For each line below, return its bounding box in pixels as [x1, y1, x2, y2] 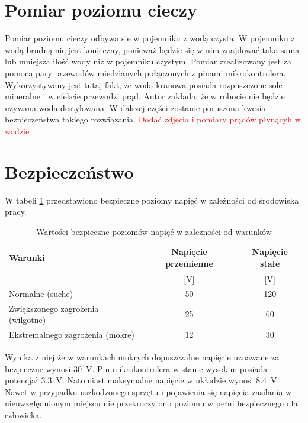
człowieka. [5, 409, 42, 421]
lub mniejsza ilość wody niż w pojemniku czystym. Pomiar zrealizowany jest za [5, 55, 291, 67]
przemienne [165, 257, 213, 269]
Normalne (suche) [9, 287, 73, 299]
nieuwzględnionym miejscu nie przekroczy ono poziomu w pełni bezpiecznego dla [5, 397, 298, 409]
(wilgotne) [9, 314, 46, 326]
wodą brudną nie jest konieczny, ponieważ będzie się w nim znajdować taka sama [5, 43, 300, 56]
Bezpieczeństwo [5, 159, 134, 183]
